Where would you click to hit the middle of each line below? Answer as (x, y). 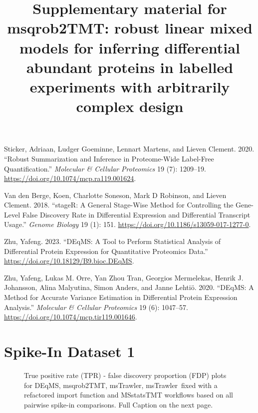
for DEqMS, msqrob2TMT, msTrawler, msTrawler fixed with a (121, 385)
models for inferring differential (130, 47)
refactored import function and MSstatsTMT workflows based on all (129, 395)
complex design (130, 106)
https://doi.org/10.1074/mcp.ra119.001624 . (70, 178)
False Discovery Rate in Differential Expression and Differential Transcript (136, 214)
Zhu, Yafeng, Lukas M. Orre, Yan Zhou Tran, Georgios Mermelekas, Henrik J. (124, 277)
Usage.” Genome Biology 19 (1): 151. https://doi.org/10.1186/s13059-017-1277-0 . (128, 224)
